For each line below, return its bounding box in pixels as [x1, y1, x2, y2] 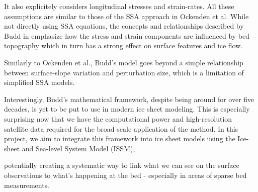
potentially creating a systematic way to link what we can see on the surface [4, 160, 239, 170]
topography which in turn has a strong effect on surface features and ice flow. [4, 40, 243, 51]
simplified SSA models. [4, 77, 75, 87]
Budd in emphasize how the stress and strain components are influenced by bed [4, 30, 250, 41]
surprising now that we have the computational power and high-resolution [4, 113, 232, 124]
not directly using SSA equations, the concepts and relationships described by [4, 21, 244, 31]
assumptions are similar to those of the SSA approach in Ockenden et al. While [4, 11, 249, 21]
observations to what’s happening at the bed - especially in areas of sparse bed [4, 169, 247, 180]
